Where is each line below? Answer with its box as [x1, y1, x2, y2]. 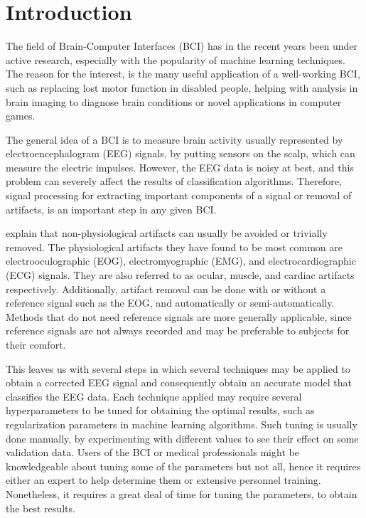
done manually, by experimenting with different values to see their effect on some [6, 430, 359, 445]
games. [6, 108, 36, 123]
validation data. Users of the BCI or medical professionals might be [6, 445, 299, 460]
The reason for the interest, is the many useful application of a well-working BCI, [6, 66, 360, 81]
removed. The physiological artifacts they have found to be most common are [6, 239, 343, 254]
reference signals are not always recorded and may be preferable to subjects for [6, 323, 350, 338]
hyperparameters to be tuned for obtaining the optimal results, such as [6, 403, 315, 418]
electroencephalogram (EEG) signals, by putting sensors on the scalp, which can [6, 146, 355, 161]
